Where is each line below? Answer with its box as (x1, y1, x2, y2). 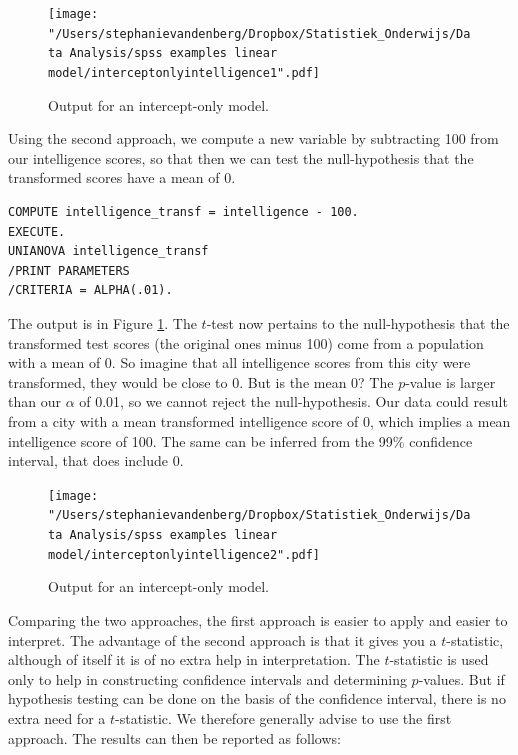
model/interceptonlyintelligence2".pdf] (48, 547, 321, 562)
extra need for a (8, 707, 106, 728)
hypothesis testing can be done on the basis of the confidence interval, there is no (8, 688, 506, 709)
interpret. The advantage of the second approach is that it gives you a (8, 629, 437, 650)
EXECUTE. (8, 224, 66, 239)
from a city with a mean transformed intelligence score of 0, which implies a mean (8, 410, 511, 431)
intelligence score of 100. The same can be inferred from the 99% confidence (8, 430, 473, 451)
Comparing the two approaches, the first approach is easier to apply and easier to (8, 609, 508, 630)
